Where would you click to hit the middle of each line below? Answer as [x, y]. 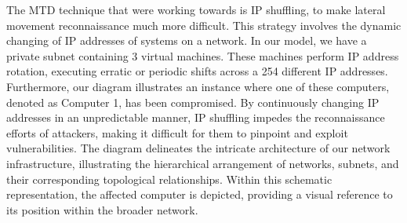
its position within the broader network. [102, 209]
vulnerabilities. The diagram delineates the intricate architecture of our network [198, 148]
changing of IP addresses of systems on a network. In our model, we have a [187, 40]
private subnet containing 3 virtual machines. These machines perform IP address [203, 55]
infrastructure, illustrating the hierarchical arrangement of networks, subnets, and [203, 163]
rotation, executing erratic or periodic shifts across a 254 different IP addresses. [197, 71]
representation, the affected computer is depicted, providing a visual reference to [200, 194]
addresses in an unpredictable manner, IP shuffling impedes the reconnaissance [196, 117]
